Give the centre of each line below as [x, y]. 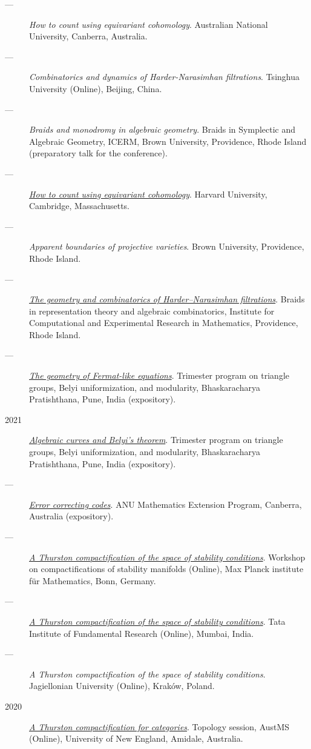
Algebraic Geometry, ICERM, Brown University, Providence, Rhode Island [168, 141]
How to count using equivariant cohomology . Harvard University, [148, 194]
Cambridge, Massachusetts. [79, 206]
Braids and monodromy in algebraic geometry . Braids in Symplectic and [162, 129]
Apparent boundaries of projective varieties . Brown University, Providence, [167, 246]
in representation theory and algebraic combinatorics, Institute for [152, 311]
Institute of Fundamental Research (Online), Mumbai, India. [142, 633]
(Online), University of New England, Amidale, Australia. [136, 738]
